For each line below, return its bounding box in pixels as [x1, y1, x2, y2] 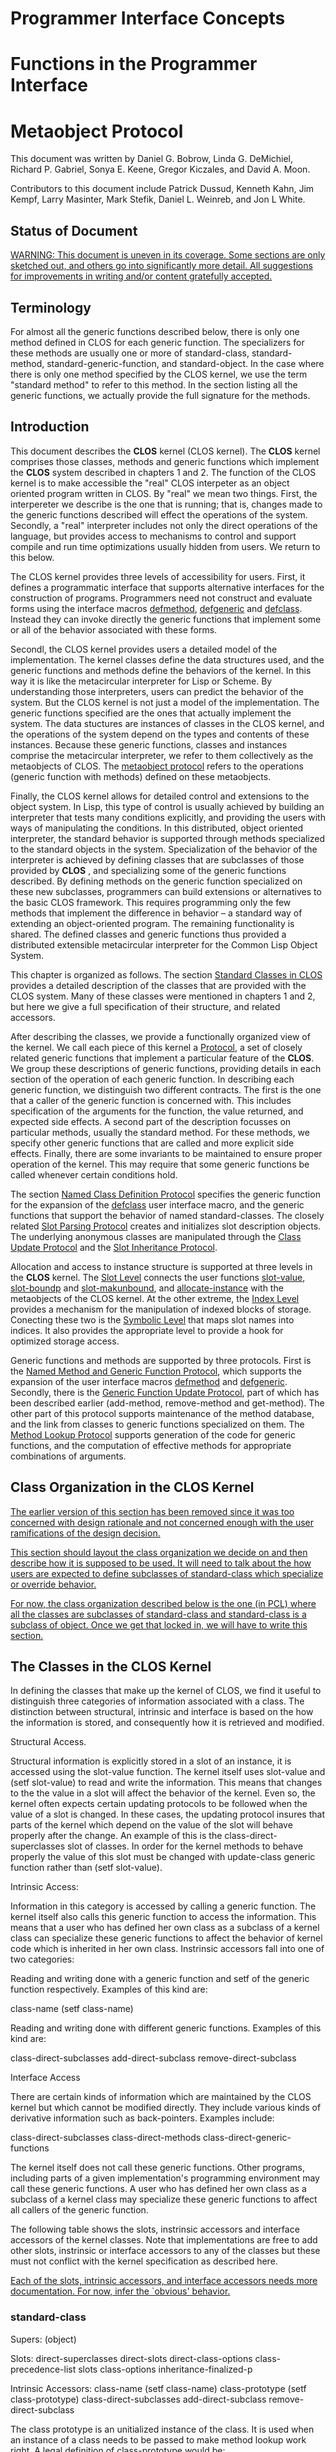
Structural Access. [10, 1736, 87, 1748]
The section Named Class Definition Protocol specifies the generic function [10, 1188, 321, 1200]
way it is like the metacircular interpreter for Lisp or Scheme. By [10, 675, 273, 687]
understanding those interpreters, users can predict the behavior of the [10, 685, 304, 697]
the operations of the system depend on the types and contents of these [10, 728, 310, 740]
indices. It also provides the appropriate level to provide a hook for [10, 1324, 284, 1336]
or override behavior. [10, 1578, 97, 1590]
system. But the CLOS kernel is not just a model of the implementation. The [10, 696, 320, 708]
